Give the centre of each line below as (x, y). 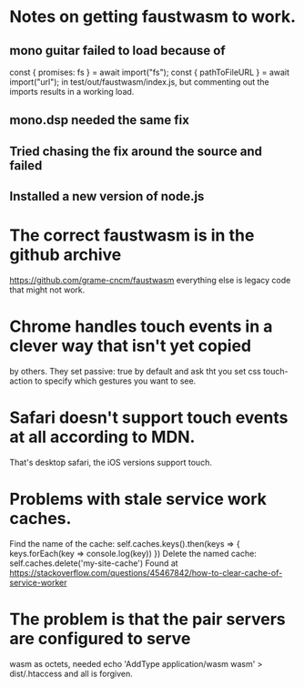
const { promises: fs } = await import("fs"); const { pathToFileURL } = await (149, 72)
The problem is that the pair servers (147, 619)
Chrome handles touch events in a (141, 327)
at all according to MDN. (102, 437)
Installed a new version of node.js (107, 196)
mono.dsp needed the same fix (99, 120)
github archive (66, 255)
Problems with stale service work (138, 499)
